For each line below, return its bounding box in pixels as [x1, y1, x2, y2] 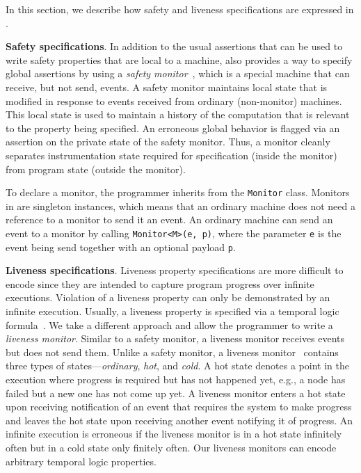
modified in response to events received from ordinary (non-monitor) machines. [6, 93, 342, 108]
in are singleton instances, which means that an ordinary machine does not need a [6, 198, 355, 213]
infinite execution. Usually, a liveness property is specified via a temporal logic [6, 304, 339, 319]
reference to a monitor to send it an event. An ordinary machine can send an [6, 212, 333, 227]
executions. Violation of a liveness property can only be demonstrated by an [6, 290, 330, 305]
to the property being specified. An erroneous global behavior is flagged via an [6, 120, 340, 135]
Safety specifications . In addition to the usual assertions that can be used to [6, 39, 343, 54]
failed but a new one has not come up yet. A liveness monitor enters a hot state [6, 385, 346, 400]
